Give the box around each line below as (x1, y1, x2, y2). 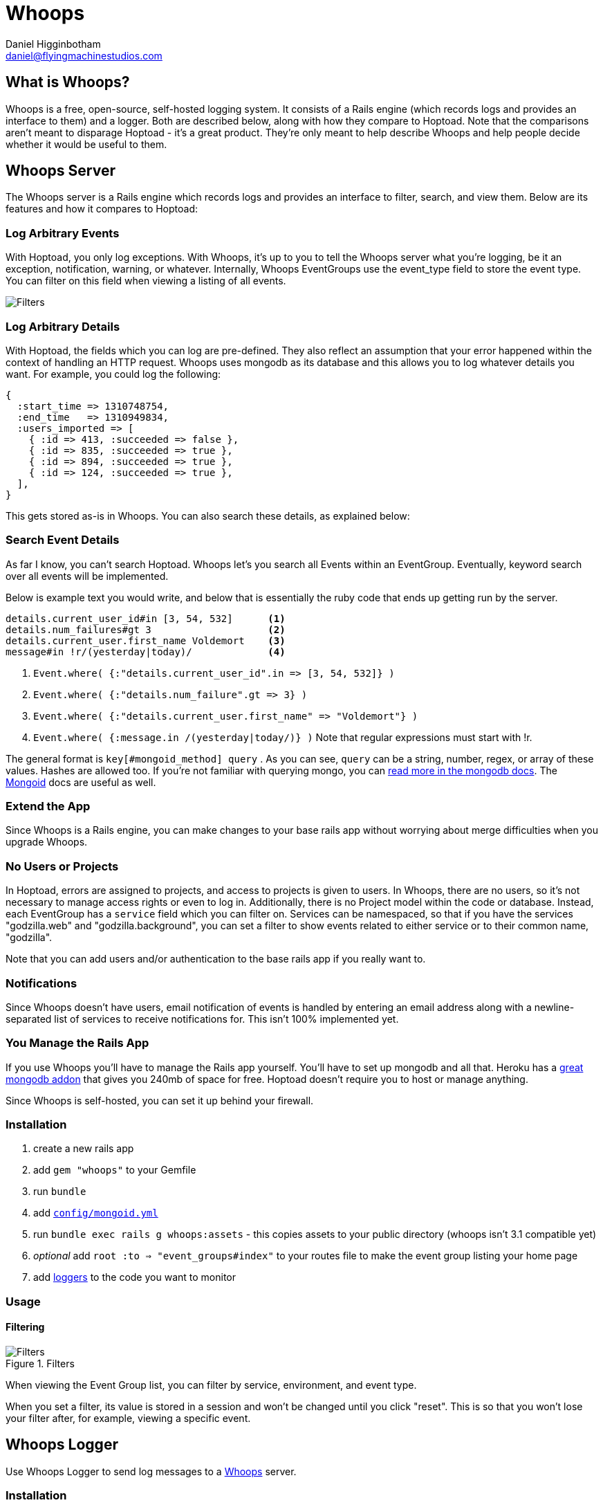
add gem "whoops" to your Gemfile (33, 1164, 196, 1176)
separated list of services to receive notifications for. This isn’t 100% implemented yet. (6, 1012, 399, 1025)
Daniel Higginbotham (6, 37, 101, 50)
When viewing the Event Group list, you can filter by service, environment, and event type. (6, 1379, 417, 1392)
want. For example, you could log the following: (6, 367, 221, 380)
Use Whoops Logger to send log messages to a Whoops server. (6, 1465, 297, 1477)
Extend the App (6, 799, 91, 814)
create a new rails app (33, 1142, 134, 1155)
